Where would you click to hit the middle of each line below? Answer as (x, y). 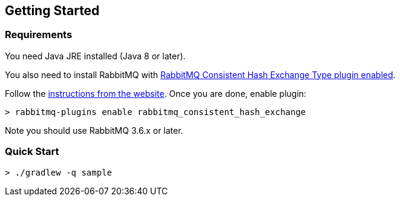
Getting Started (52, 11)
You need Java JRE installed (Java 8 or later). (95, 56)
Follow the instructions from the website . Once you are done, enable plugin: (156, 93)
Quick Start (32, 152)
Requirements (39, 35)
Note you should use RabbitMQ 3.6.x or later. (94, 130)
